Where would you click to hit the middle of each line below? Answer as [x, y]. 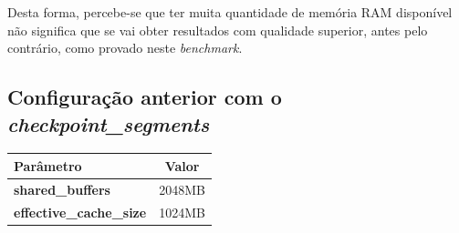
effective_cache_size [80, 212]
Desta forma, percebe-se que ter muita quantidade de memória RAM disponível [230, 12]
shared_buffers [62, 189]
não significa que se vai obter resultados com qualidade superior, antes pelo [218, 30]
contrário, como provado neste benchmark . [125, 48]
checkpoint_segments [109, 123]
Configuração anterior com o [145, 97]
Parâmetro [48, 165]
